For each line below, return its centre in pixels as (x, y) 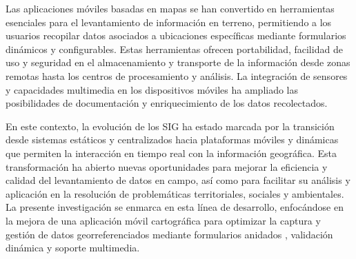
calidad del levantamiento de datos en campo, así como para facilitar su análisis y (178, 180)
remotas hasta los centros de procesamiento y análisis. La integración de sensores (177, 75)
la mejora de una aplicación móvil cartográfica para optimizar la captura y (163, 220)
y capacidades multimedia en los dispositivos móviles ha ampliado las (152, 89)
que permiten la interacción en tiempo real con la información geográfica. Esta (171, 153)
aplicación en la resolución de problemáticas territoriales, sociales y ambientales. (175, 193)
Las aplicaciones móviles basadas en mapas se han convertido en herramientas (170, 8)
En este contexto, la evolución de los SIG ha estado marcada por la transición (170, 126)
